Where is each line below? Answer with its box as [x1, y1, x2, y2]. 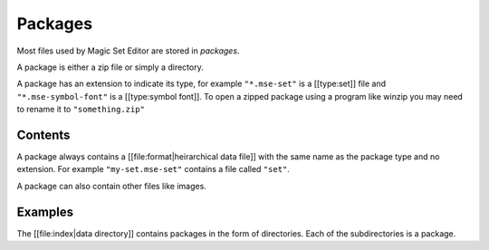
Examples [16, 204, 74, 219]
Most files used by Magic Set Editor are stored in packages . [16, 45, 240, 56]
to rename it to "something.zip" [16, 104, 145, 115]
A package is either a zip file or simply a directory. [16, 62, 204, 72]
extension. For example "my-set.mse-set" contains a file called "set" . [16, 164, 290, 175]
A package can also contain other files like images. [16, 180, 207, 191]
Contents [16, 127, 71, 142]
